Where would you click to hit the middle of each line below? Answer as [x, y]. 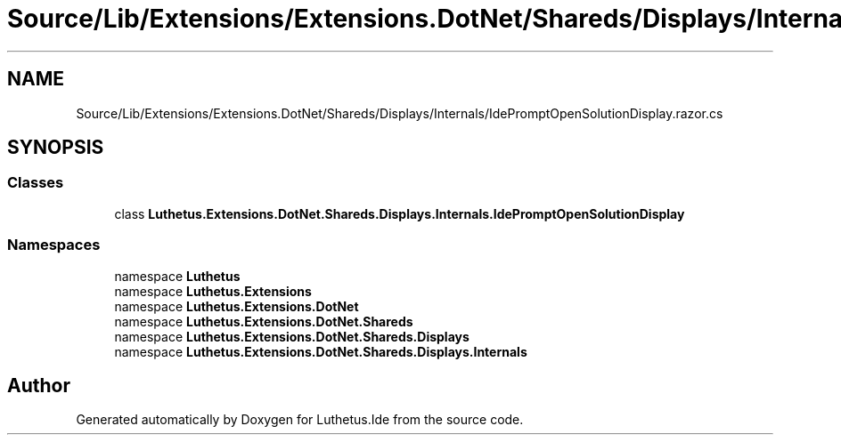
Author [39, 385]
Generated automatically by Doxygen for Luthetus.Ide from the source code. [300, 420]
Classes [36, 183]
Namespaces [54, 245]
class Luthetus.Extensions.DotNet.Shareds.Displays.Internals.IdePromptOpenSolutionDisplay [400, 213]
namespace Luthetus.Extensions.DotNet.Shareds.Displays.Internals [321, 351]
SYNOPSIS [56, 148]
